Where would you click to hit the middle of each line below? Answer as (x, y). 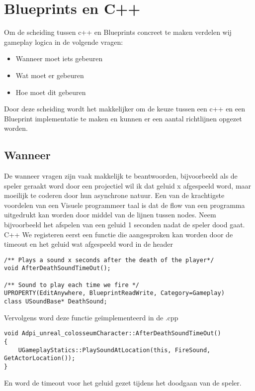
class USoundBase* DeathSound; (56, 302)
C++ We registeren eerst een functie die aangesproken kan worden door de (119, 234)
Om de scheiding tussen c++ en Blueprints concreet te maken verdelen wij (118, 32)
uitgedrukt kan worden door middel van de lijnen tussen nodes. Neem (110, 215)
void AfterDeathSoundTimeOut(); (57, 268)
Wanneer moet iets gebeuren (59, 58)
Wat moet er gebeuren (50, 75)
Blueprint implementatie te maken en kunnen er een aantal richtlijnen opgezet (123, 118)
